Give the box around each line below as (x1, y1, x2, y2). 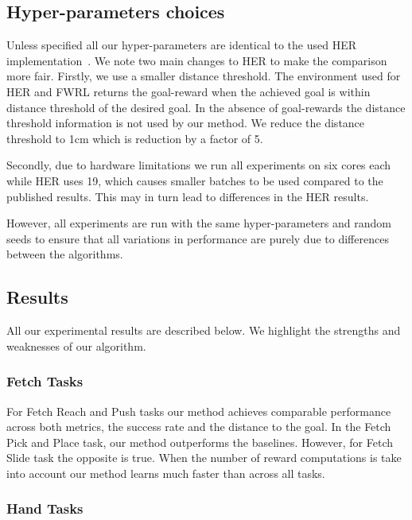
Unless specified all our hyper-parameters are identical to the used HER (6, 37, 357, 53)
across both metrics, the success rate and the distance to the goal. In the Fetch (6, 418, 391, 435)
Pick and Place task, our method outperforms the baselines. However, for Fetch (6, 433, 394, 450)
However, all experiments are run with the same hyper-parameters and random (6, 215, 391, 231)
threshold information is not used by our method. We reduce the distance (6, 114, 365, 131)
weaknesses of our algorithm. (6, 337, 146, 354)
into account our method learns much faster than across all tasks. (6, 464, 325, 481)
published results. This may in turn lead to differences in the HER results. (6, 188, 369, 204)
